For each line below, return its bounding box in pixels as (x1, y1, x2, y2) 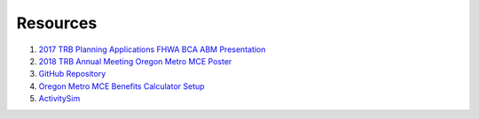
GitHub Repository (38, 69, 106, 79)
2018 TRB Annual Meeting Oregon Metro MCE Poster (38, 56, 232, 66)
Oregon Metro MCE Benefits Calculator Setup (38, 80, 205, 92)
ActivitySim (38, 93, 81, 104)
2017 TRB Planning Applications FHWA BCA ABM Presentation (38, 44, 266, 55)
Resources (16, 13, 98, 33)
